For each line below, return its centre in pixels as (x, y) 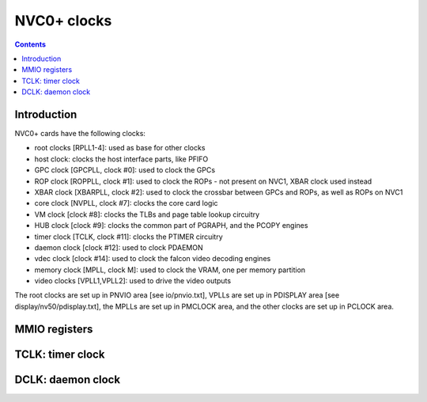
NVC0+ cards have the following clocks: (80, 134)
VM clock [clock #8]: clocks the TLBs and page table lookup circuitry (147, 214)
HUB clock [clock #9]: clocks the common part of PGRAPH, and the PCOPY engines (171, 226)
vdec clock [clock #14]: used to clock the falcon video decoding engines (153, 259)
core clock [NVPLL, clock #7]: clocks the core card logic (126, 203)
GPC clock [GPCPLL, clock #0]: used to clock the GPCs (125, 170)
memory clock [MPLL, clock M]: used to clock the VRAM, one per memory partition (170, 270)
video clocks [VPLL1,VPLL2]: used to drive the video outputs (133, 281)
